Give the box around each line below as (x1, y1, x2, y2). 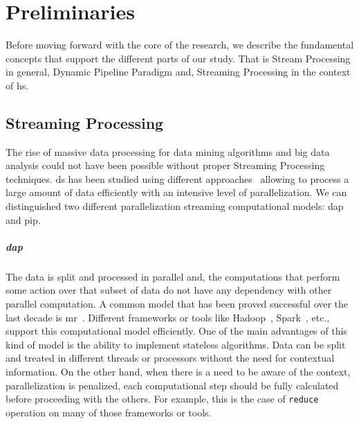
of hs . (6, 78, 29, 92)
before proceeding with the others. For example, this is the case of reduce (6, 391, 319, 406)
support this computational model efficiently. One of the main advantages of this (6, 324, 347, 338)
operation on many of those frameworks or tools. (6, 405, 212, 419)
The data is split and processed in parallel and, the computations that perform (6, 269, 340, 283)
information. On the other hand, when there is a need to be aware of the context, (6, 364, 351, 378)
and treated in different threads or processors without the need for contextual (6, 351, 335, 365)
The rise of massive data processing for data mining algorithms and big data (6, 144, 330, 159)
